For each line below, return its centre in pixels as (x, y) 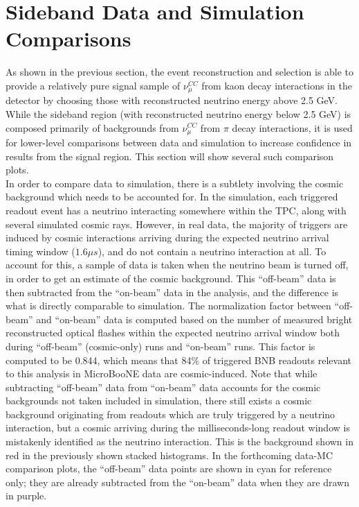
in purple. (26, 496)
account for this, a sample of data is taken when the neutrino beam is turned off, (177, 265)
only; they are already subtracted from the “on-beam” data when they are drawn (177, 482)
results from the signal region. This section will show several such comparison (170, 156)
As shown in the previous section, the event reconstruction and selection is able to (180, 72)
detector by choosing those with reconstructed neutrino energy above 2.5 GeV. (172, 100)
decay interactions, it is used (292, 127)
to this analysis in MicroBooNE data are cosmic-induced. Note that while (162, 373)
